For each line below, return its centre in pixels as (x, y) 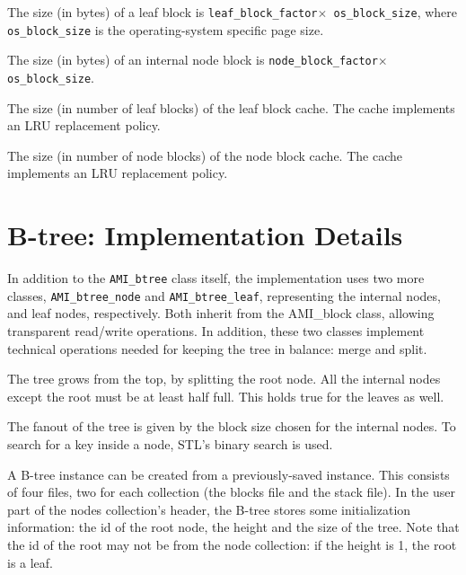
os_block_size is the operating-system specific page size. (166, 29)
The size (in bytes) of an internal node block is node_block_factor (193, 60)
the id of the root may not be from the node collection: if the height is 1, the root (232, 544)
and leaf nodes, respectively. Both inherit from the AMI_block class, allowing (221, 313)
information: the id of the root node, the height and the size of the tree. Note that (233, 527)
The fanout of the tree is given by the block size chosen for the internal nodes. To (232, 426)
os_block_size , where (396, 12)
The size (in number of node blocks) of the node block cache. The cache (205, 155)
